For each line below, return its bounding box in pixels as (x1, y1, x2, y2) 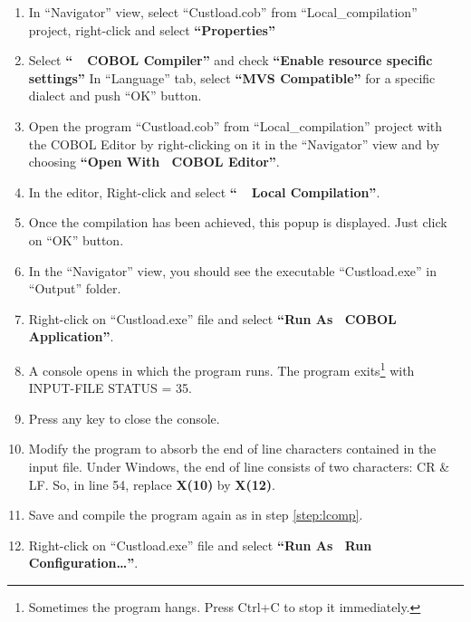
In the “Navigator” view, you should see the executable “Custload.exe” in (28, 261, 437, 280)
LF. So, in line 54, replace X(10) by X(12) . (28, 474, 276, 493)
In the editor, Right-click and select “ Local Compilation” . (28, 182, 380, 201)
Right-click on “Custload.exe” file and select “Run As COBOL (28, 309, 397, 328)
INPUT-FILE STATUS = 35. (28, 378, 192, 397)
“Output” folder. (28, 279, 121, 298)
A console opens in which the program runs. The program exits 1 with (28, 358, 415, 379)
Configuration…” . (28, 553, 139, 572)
